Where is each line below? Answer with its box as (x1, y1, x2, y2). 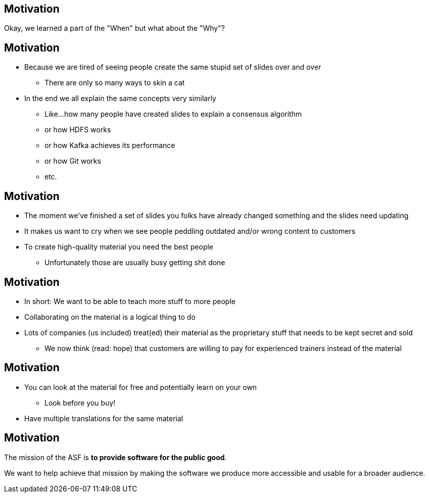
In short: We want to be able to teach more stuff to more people (24, 296, 235, 306)
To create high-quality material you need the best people (24, 242, 214, 252)
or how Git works (44, 157, 101, 166)
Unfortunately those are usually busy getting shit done (44, 258, 225, 267)
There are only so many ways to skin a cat (44, 78, 185, 87)
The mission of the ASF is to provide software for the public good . (4, 453, 227, 462)
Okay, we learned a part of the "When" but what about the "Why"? (4, 24, 225, 33)
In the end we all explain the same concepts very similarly (24, 94, 216, 103)
